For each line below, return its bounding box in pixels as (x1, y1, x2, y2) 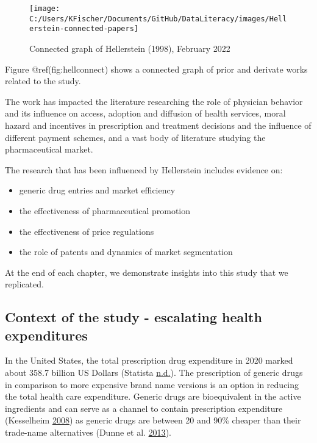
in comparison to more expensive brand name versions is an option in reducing (5, 378, 299, 391)
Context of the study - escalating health (5, 308, 262, 326)
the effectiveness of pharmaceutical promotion (19, 204, 191, 217)
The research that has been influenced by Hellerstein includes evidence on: (5, 163, 283, 176)
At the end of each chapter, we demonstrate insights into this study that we (5, 265, 288, 278)
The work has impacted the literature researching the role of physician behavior (5, 95, 303, 107)
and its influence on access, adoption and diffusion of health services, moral (5, 107, 286, 120)
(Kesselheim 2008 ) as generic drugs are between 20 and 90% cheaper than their (5, 414, 301, 427)
